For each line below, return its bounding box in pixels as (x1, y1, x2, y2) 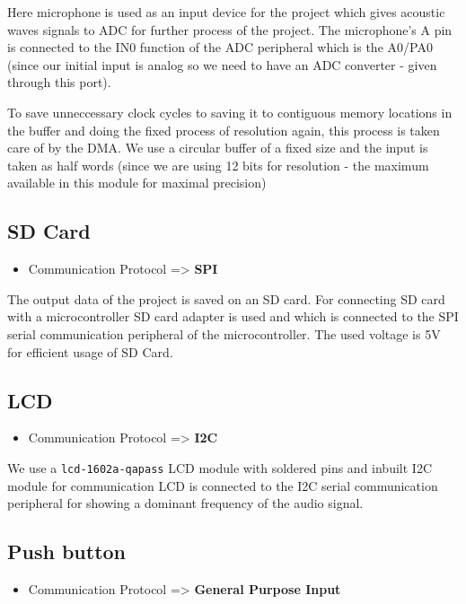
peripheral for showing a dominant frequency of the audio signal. (7, 494, 364, 512)
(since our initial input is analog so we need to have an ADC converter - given (7, 55, 437, 74)
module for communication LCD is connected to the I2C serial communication (7, 476, 438, 495)
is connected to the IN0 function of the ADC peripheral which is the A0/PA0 (7, 38, 433, 57)
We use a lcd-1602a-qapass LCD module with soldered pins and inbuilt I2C (7, 458, 432, 477)
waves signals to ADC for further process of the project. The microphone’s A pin (7, 20, 453, 39)
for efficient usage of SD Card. (7, 342, 173, 361)
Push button (7, 538, 127, 565)
